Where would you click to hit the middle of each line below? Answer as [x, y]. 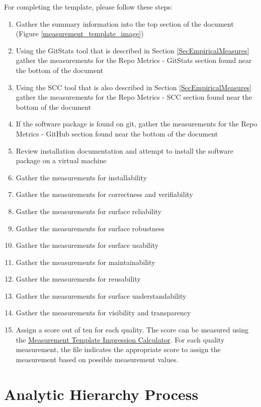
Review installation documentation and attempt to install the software [124, 150]
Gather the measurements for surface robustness [90, 228]
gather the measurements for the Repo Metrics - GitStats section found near [134, 60]
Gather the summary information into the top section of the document [125, 23]
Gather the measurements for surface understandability [101, 295]
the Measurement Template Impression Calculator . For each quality [120, 339]
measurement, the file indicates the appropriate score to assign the [118, 349]
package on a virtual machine [61, 160]
